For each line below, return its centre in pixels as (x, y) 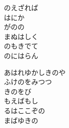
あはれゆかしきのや (35, 72)
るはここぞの (24, 110)
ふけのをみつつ (28, 82)
